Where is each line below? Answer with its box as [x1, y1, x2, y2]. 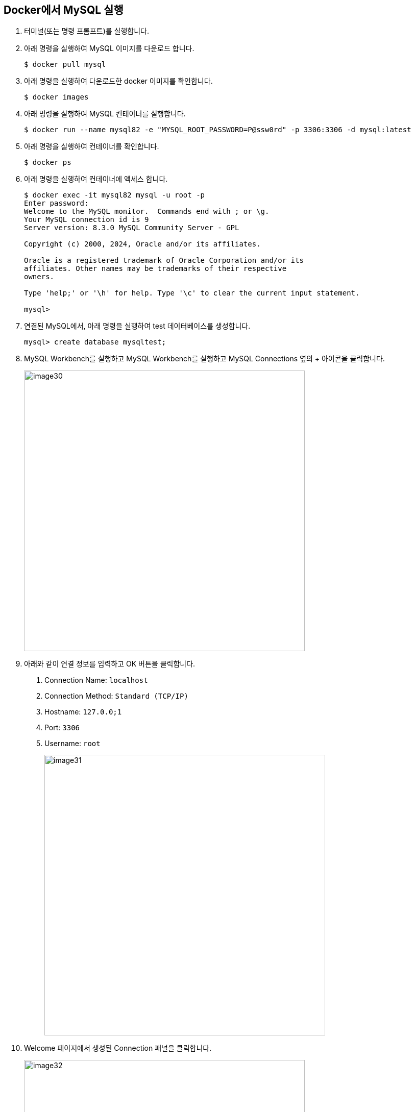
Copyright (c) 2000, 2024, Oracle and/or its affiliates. [24, 240, 261, 249]
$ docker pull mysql [24, 60, 106, 69]
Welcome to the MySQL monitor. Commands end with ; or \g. [24, 207, 270, 216]
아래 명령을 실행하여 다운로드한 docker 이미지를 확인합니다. [24, 77, 213, 86]
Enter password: [24, 199, 89, 208]
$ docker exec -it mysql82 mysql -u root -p [24, 191, 205, 200]
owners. [24, 273, 55, 281]
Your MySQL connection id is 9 [24, 215, 149, 224]
